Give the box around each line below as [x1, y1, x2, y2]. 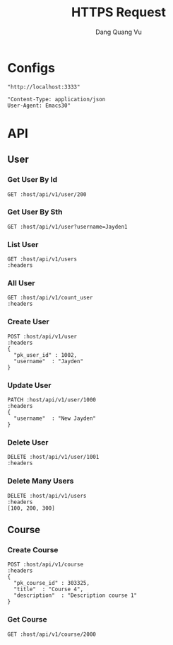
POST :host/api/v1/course [7, 561, 83, 569]
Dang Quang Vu [95, 28, 143, 36]
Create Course [7, 544, 59, 554]
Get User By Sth [7, 207, 63, 217]
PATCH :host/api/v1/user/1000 [7, 396, 97, 404]
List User [7, 239, 39, 249]
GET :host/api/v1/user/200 [7, 190, 87, 198]
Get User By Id [7, 175, 58, 185]
